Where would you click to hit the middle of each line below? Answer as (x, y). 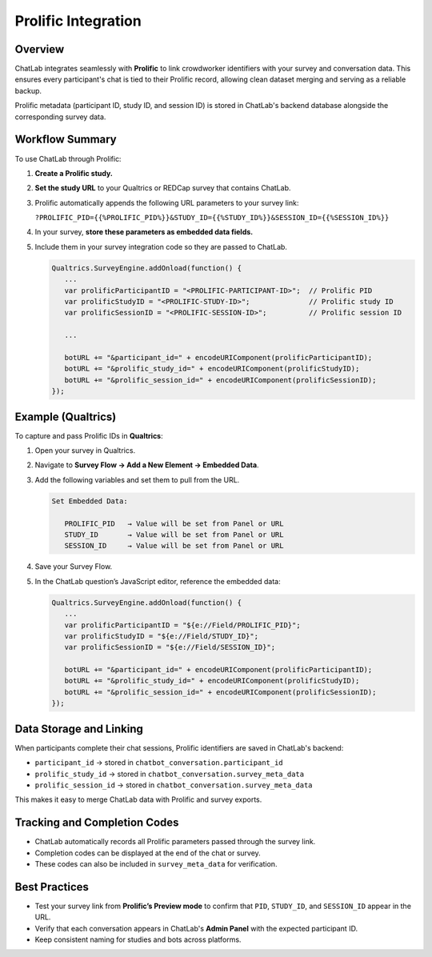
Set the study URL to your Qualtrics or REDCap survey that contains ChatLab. (163, 188)
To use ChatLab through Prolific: (68, 158)
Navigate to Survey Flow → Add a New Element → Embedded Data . (147, 465)
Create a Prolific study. (74, 173)
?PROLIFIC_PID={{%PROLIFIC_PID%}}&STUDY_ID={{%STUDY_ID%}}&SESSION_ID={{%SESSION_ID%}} (212, 218)
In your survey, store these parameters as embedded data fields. (144, 232)
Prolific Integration (78, 21)
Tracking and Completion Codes (97, 823)
